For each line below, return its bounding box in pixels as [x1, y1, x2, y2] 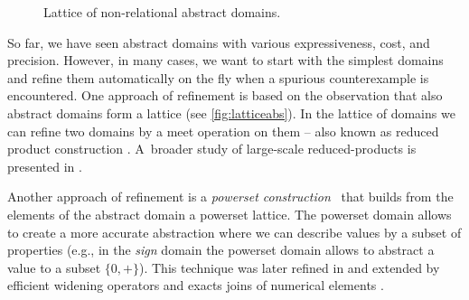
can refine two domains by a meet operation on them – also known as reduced [7, 121, 439, 140]
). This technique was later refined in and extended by [139, 258, 440, 277]
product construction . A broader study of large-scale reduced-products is [7, 139, 417, 158]
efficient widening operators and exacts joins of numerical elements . [7, 276, 384, 295]
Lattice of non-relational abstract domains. [43, 3, 281, 21]
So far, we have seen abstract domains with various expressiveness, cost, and [7, 33, 430, 52]
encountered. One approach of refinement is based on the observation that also [7, 86, 443, 105]
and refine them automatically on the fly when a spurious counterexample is [7, 68, 429, 87]
